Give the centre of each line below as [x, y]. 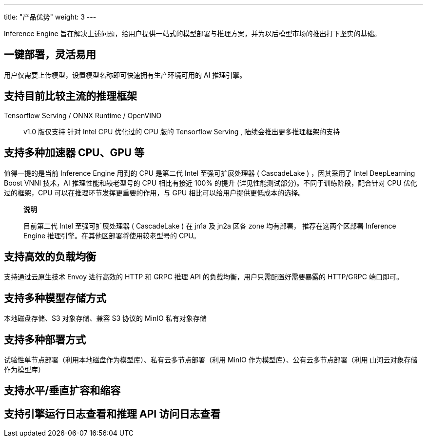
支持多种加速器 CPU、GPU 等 [74, 153]
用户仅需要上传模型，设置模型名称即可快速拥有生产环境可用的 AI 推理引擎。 [125, 75]
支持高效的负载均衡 [50, 256]
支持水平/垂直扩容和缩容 [62, 391]
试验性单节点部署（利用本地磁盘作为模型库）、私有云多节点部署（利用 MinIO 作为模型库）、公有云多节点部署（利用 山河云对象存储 [211, 360]
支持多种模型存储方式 [55, 298]
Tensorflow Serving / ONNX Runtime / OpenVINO [83, 115]
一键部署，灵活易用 [50, 55]
